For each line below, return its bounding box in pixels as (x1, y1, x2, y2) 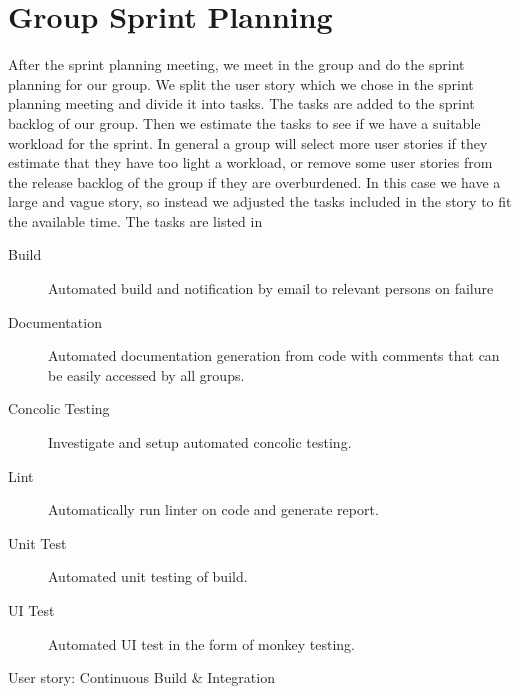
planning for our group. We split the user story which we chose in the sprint (8, 73, 474, 94)
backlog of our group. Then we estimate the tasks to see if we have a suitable (8, 112, 481, 133)
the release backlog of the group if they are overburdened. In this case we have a (8, 171, 501, 192)
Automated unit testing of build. (48, 566, 248, 587)
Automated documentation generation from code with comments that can (48, 345, 500, 366)
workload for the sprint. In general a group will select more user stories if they (8, 132, 488, 153)
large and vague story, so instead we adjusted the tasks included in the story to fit (8, 191, 512, 212)
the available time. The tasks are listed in (8, 210, 263, 231)
